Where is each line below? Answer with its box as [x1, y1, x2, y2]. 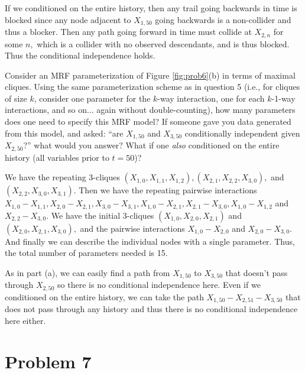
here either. [5, 314, 46, 326]
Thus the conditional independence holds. [5, 49, 155, 61]
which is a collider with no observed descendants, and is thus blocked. [37, 37, 290, 50]
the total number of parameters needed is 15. [5, 246, 168, 259]
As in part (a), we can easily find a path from [5, 266, 170, 278]
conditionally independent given [184, 127, 300, 139]
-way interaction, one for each [157, 92, 265, 104]
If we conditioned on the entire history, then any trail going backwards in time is [5, 2, 297, 14]
